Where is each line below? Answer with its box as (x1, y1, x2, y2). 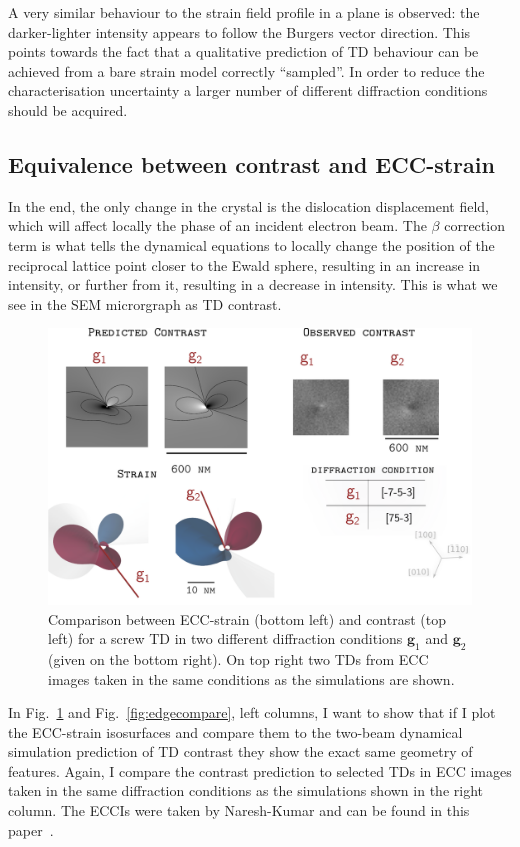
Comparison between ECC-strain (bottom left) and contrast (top (48, 608, 446, 629)
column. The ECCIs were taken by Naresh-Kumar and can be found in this (8, 800, 470, 821)
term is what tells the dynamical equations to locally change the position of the (8, 234, 495, 255)
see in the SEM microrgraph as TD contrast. (8, 293, 282, 314)
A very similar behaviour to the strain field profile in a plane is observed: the (8, 2, 480, 22)
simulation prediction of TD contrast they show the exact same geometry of (8, 741, 473, 762)
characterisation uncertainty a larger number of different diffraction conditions (8, 80, 488, 101)
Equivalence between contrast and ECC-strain (8, 148, 495, 179)
